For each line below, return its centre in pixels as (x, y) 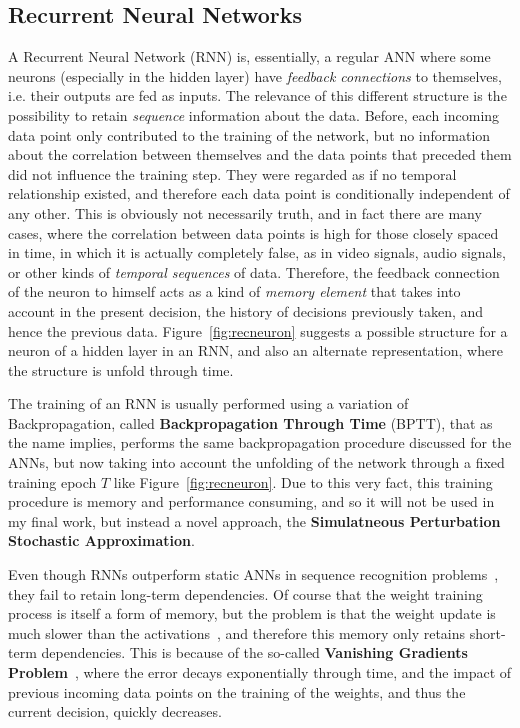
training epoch (52, 481)
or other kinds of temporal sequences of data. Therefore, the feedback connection (254, 271)
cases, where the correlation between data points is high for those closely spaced (253, 232)
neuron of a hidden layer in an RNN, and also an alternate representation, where (255, 350)
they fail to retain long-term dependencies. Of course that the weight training (245, 593)
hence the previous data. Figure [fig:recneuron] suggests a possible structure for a (258, 330)
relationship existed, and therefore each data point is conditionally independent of (259, 193)
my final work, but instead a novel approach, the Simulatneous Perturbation (254, 520)
